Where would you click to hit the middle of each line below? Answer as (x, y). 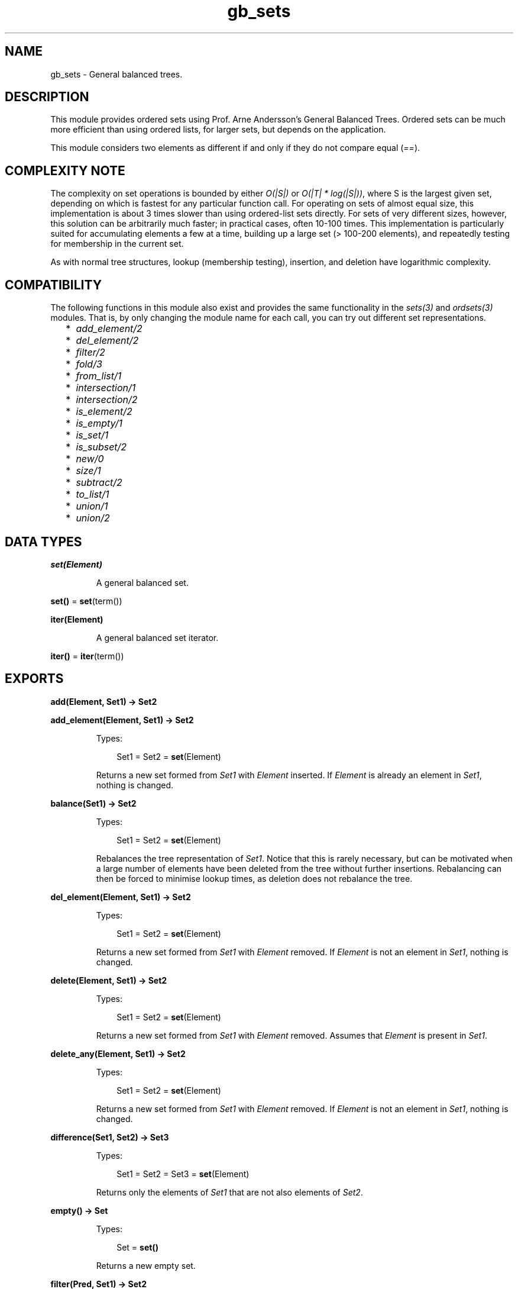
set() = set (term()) (86, 601)
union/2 (93, 518)
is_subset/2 (101, 447)
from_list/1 (99, 376)
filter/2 (90, 352)
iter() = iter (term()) (87, 656)
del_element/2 (107, 341)
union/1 (92, 506)
